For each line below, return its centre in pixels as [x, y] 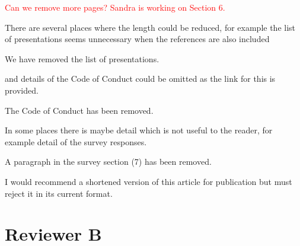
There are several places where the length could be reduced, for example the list [150, 27]
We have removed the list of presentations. [82, 58]
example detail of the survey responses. [76, 141]
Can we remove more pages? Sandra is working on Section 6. [115, 7]
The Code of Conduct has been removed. [79, 110]
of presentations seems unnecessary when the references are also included [137, 39]
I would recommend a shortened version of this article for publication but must [149, 181]
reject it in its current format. [59, 193]
